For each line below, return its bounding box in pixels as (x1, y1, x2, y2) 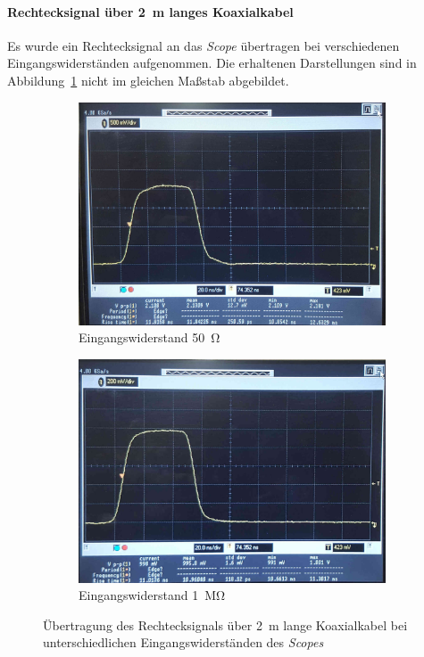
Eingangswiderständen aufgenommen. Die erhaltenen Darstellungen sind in (7, 53, 417, 72)
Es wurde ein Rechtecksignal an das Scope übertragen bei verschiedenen (7, 36, 400, 54)
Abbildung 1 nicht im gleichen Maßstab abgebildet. (7, 70, 289, 89)
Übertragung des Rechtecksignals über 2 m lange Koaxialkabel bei (43, 615, 408, 634)
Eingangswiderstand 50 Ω (79, 328, 220, 347)
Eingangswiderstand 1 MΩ (79, 586, 226, 604)
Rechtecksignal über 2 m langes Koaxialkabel (7, 2, 294, 21)
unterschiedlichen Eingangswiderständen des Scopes (43, 633, 324, 652)
